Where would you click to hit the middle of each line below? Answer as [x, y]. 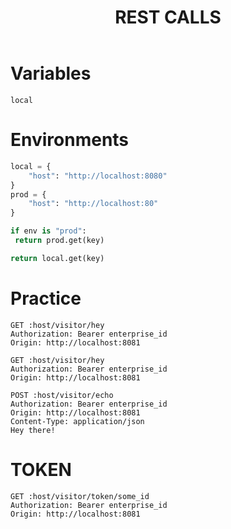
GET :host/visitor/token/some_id [80, 496]
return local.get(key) [57, 258]
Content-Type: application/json [77, 421]
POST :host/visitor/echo [62, 395]
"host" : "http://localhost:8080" [98, 176]
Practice [46, 298]
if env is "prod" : [48, 231]
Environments [70, 140]
